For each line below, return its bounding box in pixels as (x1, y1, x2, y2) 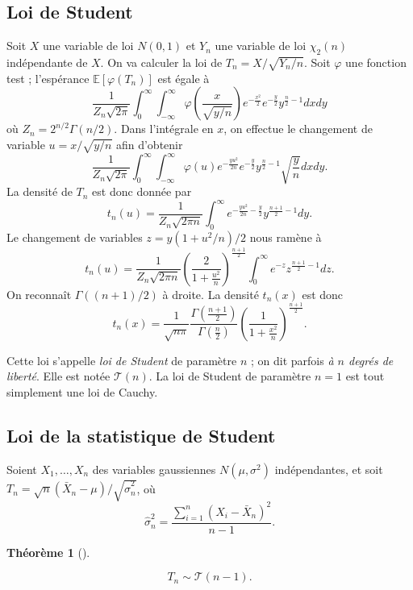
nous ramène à (249, 229, 322, 246)
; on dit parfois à (250, 351, 334, 368)
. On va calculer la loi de (100, 54, 223, 70)
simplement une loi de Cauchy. (6, 383, 158, 400)
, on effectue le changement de (223, 120, 373, 137)
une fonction (345, 54, 407, 70)
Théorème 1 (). (6, 543, 90, 560)
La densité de (6, 183, 73, 200)
